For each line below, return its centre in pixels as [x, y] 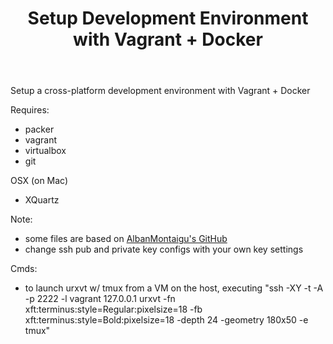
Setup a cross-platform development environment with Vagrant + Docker [160, 91]
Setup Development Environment [168, 18]
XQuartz [42, 200]
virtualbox [45, 151]
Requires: [30, 110]
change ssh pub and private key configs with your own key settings [164, 249]
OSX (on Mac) [39, 181]
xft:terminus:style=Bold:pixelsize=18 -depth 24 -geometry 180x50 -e [166, 320]
